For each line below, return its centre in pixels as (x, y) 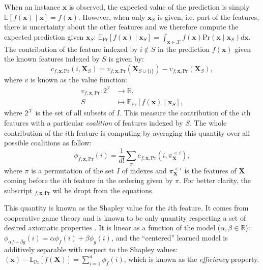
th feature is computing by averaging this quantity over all (159, 132)
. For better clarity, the (215, 180)
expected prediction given (44, 36)
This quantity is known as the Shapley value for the (85, 208)
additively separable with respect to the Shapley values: (91, 249)
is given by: (126, 59)
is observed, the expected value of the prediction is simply (159, 7)
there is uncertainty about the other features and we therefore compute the (121, 27)
